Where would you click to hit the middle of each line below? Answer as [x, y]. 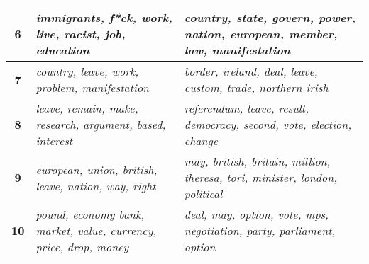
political [203, 194]
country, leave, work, [87, 71]
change [201, 140]
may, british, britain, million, [257, 161]
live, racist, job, [81, 34]
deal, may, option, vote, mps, [257, 214]
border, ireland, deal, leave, [251, 71]
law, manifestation [237, 50]
